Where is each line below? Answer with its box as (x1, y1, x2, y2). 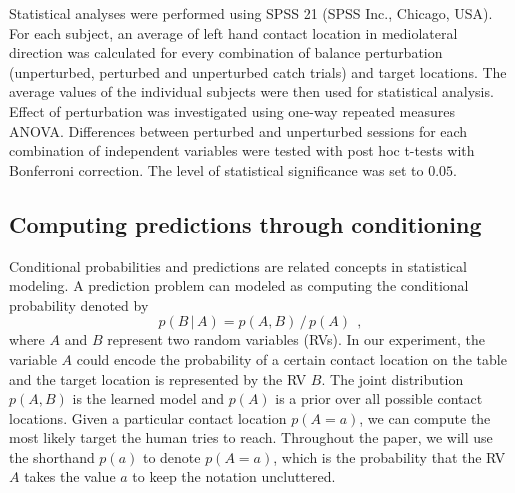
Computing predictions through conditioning (9, 208, 482, 239)
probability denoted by (9, 294, 149, 315)
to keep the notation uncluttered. (132, 466, 336, 487)
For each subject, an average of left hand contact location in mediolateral (9, 22, 458, 43)
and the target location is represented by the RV (9, 368, 307, 389)
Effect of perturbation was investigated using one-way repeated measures (9, 100, 455, 121)
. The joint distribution (321, 368, 464, 389)
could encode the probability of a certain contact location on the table (76, 348, 507, 369)
